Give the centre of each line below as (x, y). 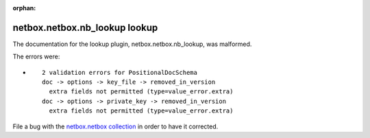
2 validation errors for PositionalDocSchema (120, 72)
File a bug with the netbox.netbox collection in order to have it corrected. (115, 126)
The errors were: (36, 57)
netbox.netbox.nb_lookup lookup (85, 27)
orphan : (24, 8)
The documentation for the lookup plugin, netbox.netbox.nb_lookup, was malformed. (132, 44)
